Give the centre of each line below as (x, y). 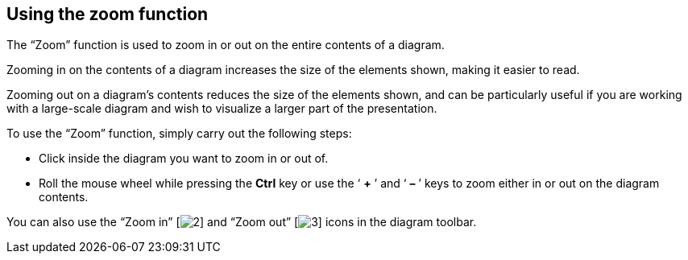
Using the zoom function (108, 14)
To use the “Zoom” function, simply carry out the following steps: (179, 134)
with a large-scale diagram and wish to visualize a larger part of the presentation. (222, 109)
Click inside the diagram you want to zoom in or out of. (184, 159)
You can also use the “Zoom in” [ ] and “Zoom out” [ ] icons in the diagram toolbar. (242, 222)
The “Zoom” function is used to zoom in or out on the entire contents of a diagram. (226, 45)
